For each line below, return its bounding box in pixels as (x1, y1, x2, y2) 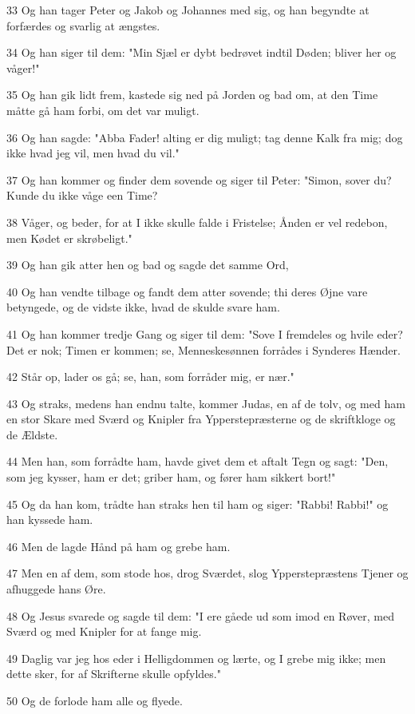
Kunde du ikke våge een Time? (6, 187, 158, 204)
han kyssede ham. (6, 511, 93, 528)
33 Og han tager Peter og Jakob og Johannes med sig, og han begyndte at (6, 2, 370, 18)
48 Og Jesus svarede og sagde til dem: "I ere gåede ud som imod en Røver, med (6, 607, 394, 624)
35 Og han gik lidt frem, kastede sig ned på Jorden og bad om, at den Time (6, 86, 378, 103)
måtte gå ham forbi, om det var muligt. (6, 101, 200, 118)
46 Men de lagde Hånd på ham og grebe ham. (6, 537, 231, 554)
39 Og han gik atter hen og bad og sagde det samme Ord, (6, 256, 289, 273)
